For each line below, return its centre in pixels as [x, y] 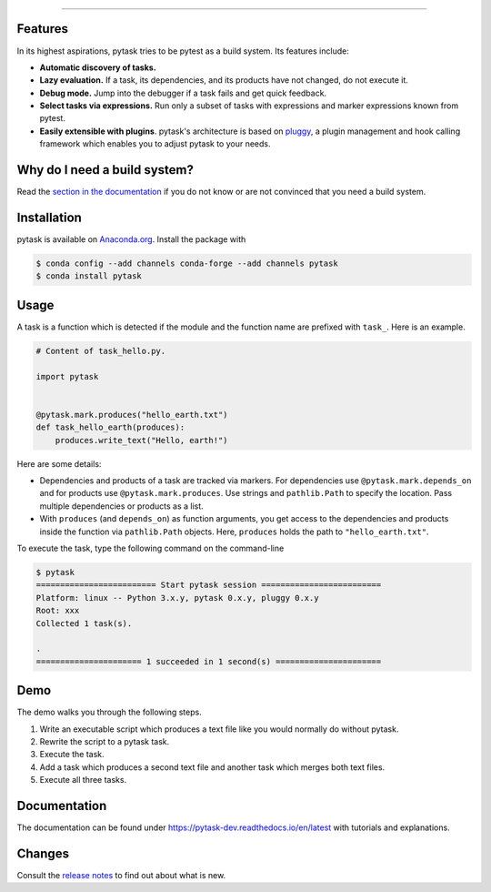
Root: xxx [58, 611]
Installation [49, 217]
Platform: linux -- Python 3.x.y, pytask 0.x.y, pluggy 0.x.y [177, 598]
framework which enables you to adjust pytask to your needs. [155, 144]
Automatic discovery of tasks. [98, 67]
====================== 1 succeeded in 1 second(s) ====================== [209, 661]
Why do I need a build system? [105, 170]
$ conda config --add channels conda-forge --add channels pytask [187, 264]
